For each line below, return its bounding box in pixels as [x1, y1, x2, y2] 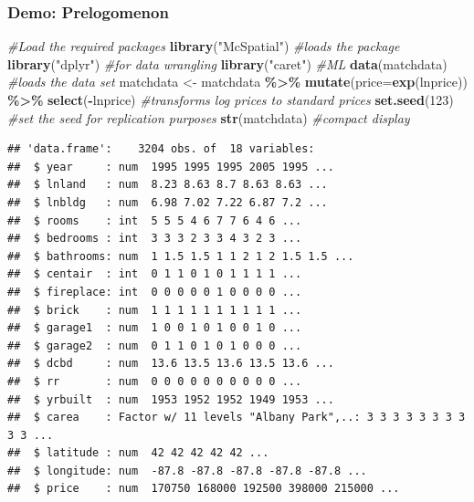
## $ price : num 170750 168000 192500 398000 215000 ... [7, 482, 400, 496]
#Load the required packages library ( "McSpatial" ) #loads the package [7, 37, 400, 56]
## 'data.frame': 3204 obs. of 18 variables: [7, 142, 315, 156]
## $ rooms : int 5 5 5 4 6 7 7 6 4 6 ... [7, 214, 302, 227]
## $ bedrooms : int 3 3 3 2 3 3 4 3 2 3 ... [7, 232, 302, 246]
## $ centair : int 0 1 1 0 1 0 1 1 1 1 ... [7, 267, 302, 281]
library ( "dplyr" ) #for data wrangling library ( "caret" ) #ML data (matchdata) [7, 54, 448, 73]
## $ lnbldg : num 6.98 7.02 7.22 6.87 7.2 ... [7, 195, 328, 209]
